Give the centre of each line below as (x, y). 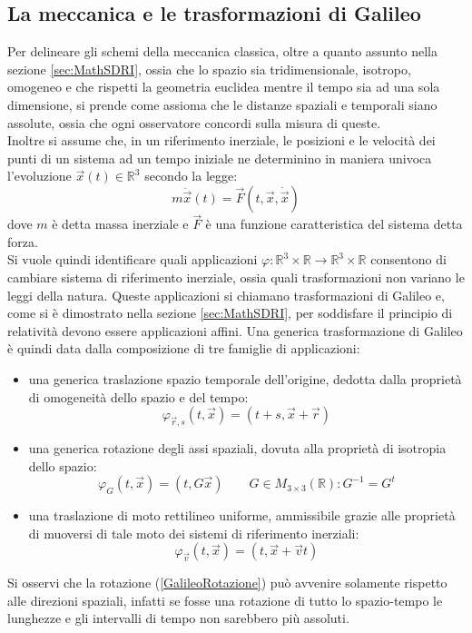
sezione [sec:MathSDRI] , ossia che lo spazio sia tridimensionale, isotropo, (209, 69)
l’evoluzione (39, 176)
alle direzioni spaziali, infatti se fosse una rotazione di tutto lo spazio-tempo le (225, 600)
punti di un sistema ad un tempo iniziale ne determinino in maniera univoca (220, 158)
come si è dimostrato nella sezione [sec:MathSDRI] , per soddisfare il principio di (230, 313)
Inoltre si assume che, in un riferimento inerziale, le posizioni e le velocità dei (221, 140)
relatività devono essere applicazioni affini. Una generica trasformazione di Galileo (235, 330)
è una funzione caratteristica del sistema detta (334, 224)
